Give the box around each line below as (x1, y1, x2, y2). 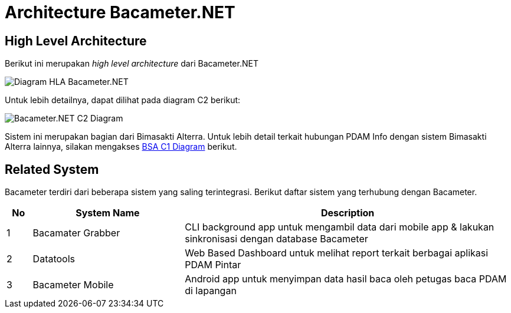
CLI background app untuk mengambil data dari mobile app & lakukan (185, 221, 494, 233)
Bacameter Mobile (32, 279, 114, 291)
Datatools (32, 253, 76, 265)
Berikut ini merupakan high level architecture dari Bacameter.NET (5, 58, 258, 69)
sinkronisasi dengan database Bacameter (185, 233, 368, 245)
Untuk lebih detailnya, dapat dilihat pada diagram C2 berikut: (5, 95, 241, 106)
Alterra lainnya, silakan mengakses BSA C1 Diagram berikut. (5, 141, 237, 152)
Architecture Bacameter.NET (5, 2, 235, 22)
